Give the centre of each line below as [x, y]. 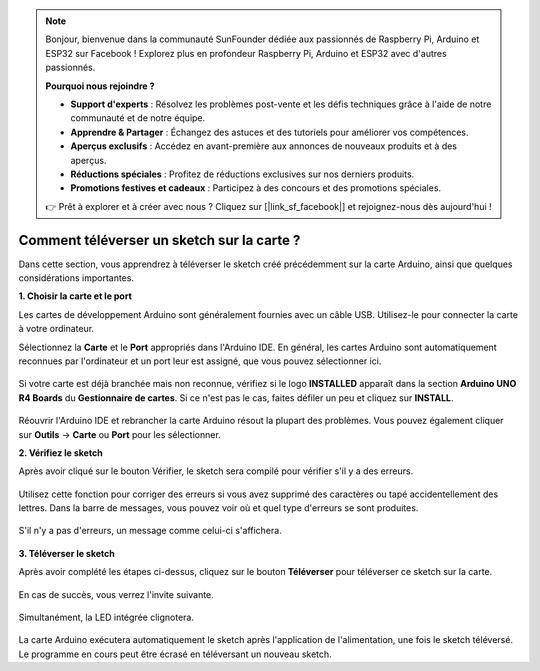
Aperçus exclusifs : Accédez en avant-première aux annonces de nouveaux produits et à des [264, 146]
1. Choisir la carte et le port [75, 296]
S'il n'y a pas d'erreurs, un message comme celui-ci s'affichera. [150, 531]
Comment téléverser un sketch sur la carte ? [159, 240]
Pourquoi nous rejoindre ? [100, 86]
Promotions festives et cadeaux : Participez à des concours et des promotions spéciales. [256, 188]
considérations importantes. [76, 277]
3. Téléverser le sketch [66, 553]
